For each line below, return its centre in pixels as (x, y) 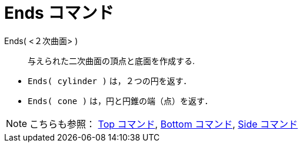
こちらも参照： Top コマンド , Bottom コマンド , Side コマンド (164, 124)
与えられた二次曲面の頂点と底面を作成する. (111, 61)
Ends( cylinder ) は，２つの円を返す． (110, 81)
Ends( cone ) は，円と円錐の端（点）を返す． (120, 101)
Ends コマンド (59, 13)
